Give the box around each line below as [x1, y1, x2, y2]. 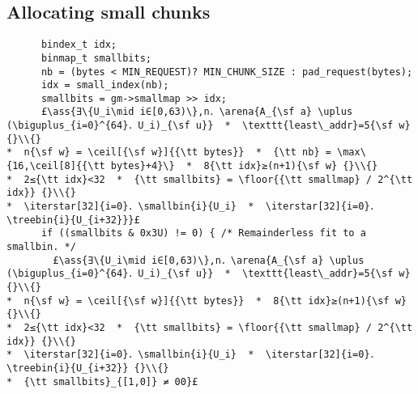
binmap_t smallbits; [41, 52, 151, 64]
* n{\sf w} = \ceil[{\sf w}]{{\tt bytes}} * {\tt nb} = [6, 146, 331, 159]
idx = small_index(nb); [41, 79, 169, 91]
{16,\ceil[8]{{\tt [6, 160, 105, 172]
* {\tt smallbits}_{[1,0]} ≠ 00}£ [6, 375, 198, 388]
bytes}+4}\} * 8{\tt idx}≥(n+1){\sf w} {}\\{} [110, 160, 378, 172]
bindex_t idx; [41, 39, 117, 51]
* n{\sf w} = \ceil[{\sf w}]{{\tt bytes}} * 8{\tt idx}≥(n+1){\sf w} [6, 294, 407, 307]
